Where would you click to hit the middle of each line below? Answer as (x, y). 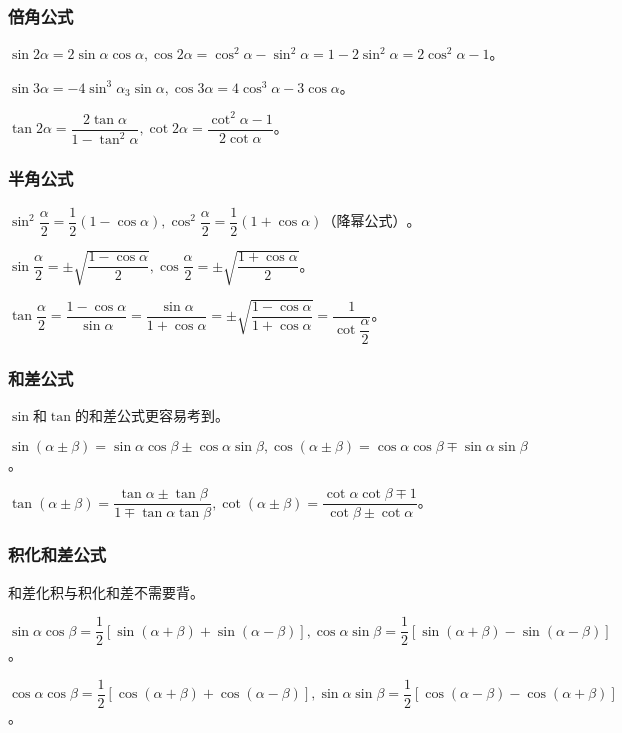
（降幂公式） (364, 222)
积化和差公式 (57, 554)
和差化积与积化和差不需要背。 (106, 591)
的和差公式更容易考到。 (151, 415)
